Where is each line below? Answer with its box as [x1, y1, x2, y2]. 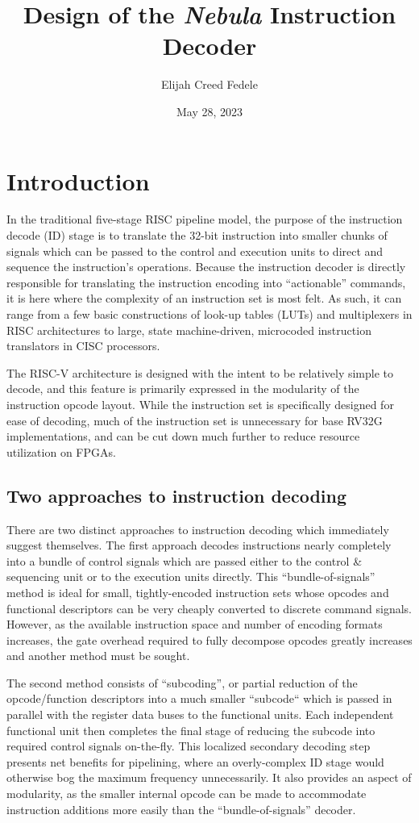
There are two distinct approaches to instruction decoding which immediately [6, 520, 389, 537]
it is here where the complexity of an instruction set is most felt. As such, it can [6, 290, 402, 307]
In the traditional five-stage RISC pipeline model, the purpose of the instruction [6, 211, 403, 228]
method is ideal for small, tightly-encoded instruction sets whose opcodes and [6, 583, 389, 600]
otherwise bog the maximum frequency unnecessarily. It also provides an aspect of [6, 769, 412, 786]
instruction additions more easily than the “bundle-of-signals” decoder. [6, 800, 356, 817]
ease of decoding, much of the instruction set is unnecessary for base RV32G [6, 411, 383, 428]
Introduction [6, 164, 150, 197]
